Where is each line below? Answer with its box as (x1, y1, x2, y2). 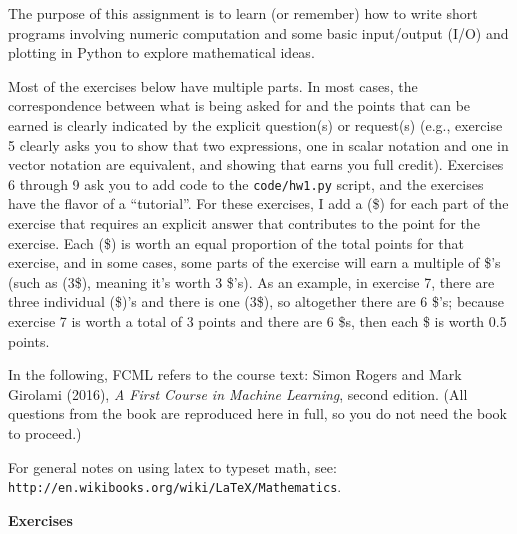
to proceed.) (8, 422, 82, 443)
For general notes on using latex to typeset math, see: (8, 456, 337, 477)
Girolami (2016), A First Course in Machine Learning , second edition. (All (8, 383, 468, 404)
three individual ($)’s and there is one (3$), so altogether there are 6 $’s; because (8, 291, 505, 312)
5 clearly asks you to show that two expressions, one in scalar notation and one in (8, 134, 509, 155)
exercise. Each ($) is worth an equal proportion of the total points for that (8, 232, 465, 253)
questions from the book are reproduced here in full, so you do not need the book (8, 403, 508, 424)
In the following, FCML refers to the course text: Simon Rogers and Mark (8, 364, 462, 385)
